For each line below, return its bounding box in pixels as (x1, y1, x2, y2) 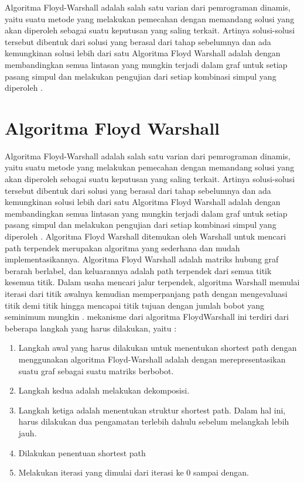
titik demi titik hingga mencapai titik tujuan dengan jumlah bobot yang (5, 299, 265, 311)
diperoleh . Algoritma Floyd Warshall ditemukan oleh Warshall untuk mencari (5, 230, 286, 242)
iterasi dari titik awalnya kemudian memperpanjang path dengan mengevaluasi (5, 288, 288, 299)
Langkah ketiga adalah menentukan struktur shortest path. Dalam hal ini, (18, 404, 286, 416)
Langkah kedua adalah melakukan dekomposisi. (18, 384, 190, 396)
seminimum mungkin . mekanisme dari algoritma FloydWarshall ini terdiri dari (5, 310, 289, 323)
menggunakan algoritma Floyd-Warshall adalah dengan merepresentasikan (18, 353, 286, 365)
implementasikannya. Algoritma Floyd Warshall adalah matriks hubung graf (5, 253, 279, 265)
